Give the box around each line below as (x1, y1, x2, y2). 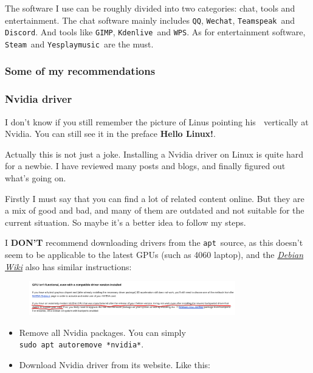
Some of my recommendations (5, 63, 156, 78)
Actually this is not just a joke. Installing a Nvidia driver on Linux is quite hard (5, 147, 304, 160)
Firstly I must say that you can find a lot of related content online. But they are (5, 192, 304, 204)
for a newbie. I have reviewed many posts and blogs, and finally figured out (5, 159, 286, 172)
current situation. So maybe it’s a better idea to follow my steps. (5, 215, 246, 228)
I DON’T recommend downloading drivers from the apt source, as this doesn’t (5, 236, 303, 249)
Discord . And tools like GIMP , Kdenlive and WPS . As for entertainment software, (5, 26, 306, 38)
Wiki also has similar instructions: (5, 260, 132, 273)
